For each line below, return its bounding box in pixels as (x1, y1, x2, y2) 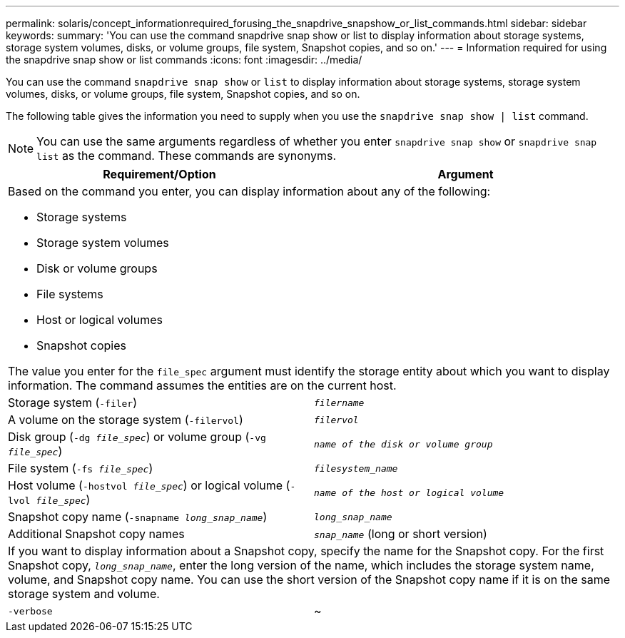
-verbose (8, 605, 53, 617)
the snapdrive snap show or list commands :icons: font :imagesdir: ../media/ (6, 54, 362, 66)
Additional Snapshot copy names (8, 527, 185, 541)
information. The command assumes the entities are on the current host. (8, 378, 397, 393)
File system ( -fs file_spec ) (8, 461, 153, 475)
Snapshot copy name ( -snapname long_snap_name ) (8, 510, 268, 524)
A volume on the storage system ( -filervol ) (8, 412, 243, 427)
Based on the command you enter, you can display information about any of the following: (8, 184, 491, 198)
